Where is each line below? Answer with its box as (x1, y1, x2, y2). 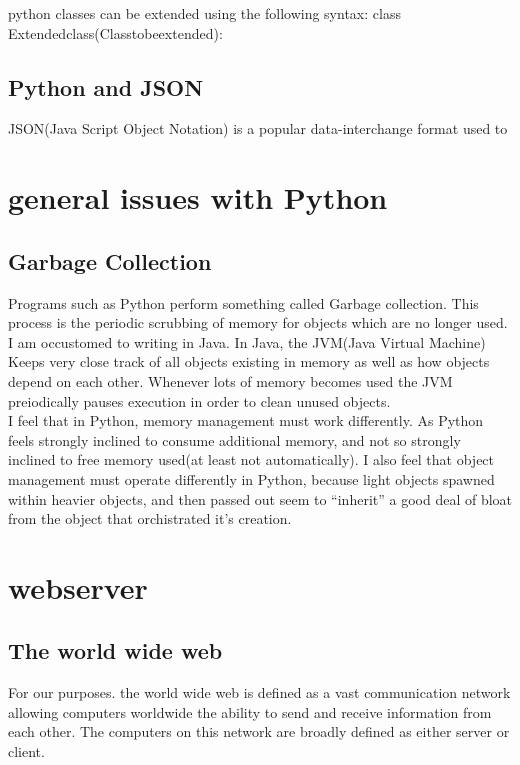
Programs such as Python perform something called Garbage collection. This (8, 292, 479, 313)
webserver (8, 566, 148, 607)
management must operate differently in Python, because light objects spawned (8, 468, 495, 489)
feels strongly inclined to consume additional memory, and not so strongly (8, 429, 461, 450)
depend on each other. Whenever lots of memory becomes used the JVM (8, 370, 453, 391)
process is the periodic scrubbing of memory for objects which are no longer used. (8, 312, 508, 333)
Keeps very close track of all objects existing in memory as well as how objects (8, 351, 490, 372)
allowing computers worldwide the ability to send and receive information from (8, 701, 492, 722)
